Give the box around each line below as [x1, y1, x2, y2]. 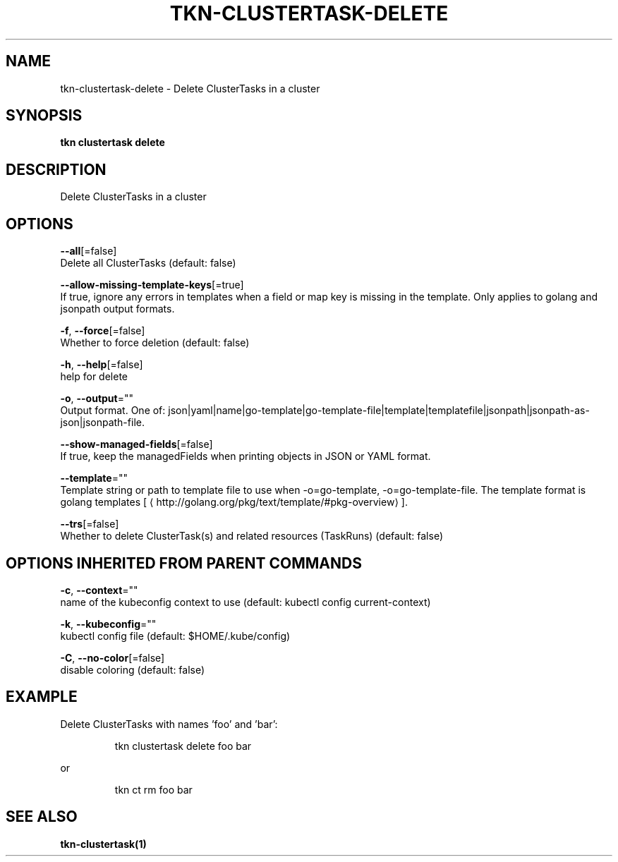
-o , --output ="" [60, 392, 134, 405]
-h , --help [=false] [60, 358, 143, 371]
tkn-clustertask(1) [60, 837, 147, 850]
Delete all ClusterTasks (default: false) [60, 257, 236, 269]
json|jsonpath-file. [60, 416, 145, 429]
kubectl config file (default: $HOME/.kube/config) [60, 629, 291, 642]
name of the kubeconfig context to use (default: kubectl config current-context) [60, 595, 431, 608]
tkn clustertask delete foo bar [114, 739, 252, 752]
